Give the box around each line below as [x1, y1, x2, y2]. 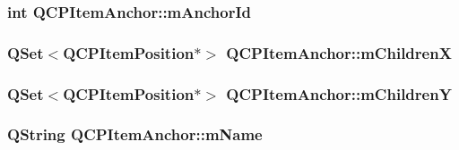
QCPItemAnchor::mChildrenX [226, 41, 452, 63]
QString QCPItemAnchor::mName [7, 123, 263, 146]
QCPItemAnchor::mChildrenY [226, 82, 452, 104]
